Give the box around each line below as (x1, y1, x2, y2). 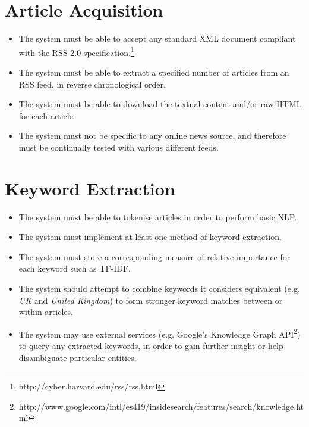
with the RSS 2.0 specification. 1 (18, 44, 134, 58)
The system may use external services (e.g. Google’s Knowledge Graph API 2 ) (18, 326, 301, 340)
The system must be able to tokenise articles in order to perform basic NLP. (18, 210, 297, 223)
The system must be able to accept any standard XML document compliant (18, 32, 296, 45)
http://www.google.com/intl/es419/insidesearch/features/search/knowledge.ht (18, 400, 304, 412)
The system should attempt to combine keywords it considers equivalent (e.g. (18, 282, 300, 295)
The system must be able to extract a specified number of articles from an (18, 66, 289, 78)
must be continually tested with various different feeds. (18, 141, 219, 153)
